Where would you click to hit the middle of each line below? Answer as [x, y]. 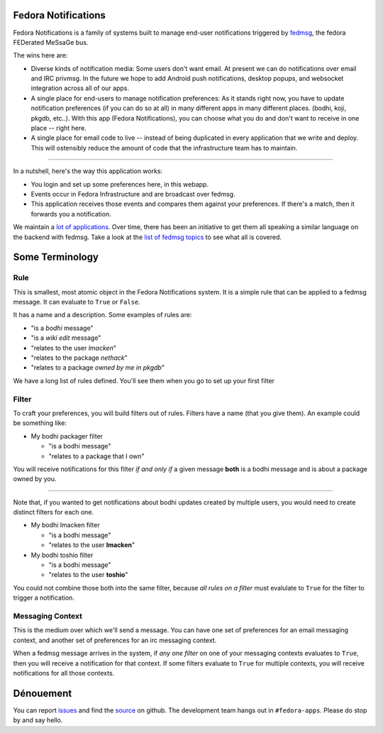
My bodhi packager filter [67, 436]
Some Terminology [56, 257]
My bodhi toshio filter [62, 555]
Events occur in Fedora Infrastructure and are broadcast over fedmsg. [133, 194]
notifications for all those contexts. [64, 673]
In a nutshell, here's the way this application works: [88, 171]
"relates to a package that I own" [96, 456]
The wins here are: [40, 55]
